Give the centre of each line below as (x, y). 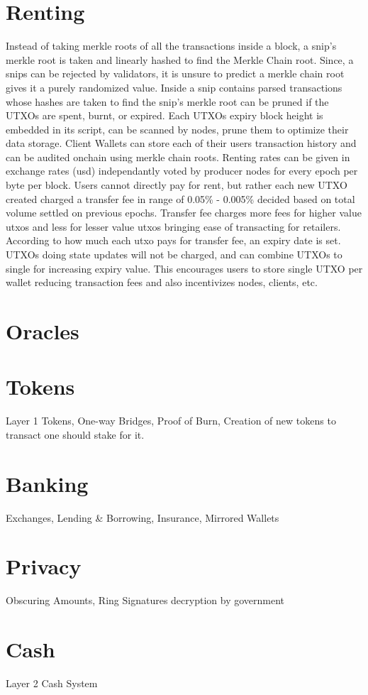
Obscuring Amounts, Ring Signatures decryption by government (145, 600)
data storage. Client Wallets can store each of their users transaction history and (181, 143)
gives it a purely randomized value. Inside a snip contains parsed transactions (174, 87)
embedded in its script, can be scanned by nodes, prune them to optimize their (177, 129)
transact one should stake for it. (75, 434)
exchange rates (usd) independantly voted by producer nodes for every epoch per (182, 171)
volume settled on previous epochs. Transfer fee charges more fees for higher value (184, 213)
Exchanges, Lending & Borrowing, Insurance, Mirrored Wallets (143, 517)
